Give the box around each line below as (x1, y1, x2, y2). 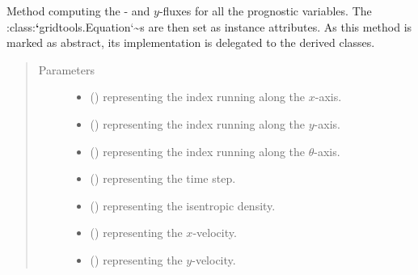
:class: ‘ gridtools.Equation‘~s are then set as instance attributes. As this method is (6, 18, 412, 35)
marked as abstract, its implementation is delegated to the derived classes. (6, 34, 375, 51)
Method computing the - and (6, 2, 150, 19)
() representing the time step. (90, 170, 236, 187)
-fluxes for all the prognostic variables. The (158, 2, 372, 19)
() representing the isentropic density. (90, 197, 276, 214)
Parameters (38, 61, 95, 78)
